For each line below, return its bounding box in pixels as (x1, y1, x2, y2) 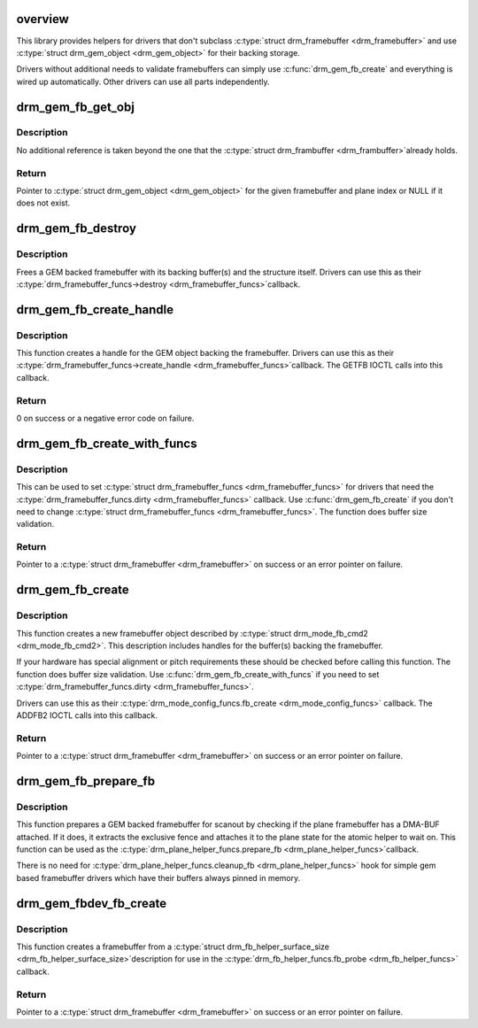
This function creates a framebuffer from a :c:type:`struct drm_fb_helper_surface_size (16, 941, 329, 952)
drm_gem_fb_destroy (16, 221, 137, 236)
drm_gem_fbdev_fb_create (16, 895, 167, 911)
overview (16, 12, 70, 27)
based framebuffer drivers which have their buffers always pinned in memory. (16, 872, 301, 883)
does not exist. (16, 197, 71, 208)
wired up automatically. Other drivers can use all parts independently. (16, 76, 270, 87)
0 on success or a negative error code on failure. (16, 413, 195, 423)
